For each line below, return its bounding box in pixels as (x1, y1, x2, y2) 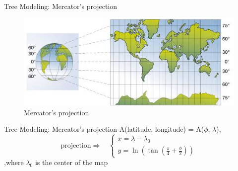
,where (4, 157, 24, 168)
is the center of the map (35, 157, 108, 168)
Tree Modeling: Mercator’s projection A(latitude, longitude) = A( (4, 124, 204, 134)
